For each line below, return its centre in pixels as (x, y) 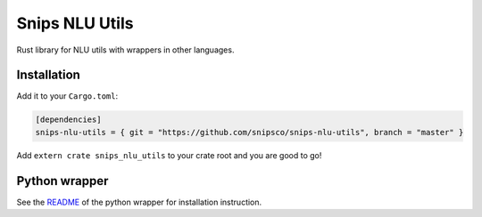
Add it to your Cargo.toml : (67, 96)
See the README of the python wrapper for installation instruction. (139, 202)
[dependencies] (68, 120)
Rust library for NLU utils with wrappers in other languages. (125, 50)
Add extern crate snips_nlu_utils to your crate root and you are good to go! (169, 155)
